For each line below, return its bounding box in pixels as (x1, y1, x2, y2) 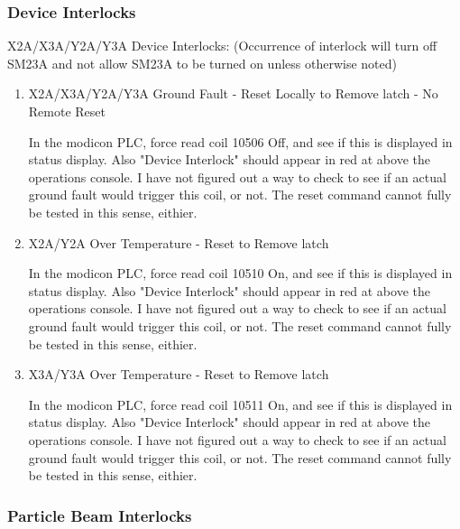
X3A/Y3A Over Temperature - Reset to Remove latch (28, 365, 329, 384)
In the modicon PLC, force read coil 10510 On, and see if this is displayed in (28, 264, 453, 283)
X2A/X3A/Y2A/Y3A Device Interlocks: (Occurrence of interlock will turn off (7, 36, 437, 55)
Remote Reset (28, 102, 106, 120)
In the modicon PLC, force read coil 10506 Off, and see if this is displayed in (28, 132, 453, 151)
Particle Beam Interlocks (7, 504, 192, 526)
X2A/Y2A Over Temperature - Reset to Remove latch (28, 233, 329, 252)
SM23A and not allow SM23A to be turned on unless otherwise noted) (7, 53, 397, 72)
